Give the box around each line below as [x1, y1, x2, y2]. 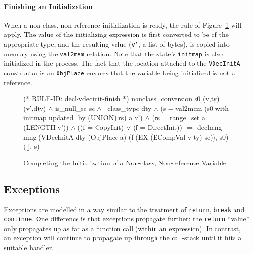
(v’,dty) [23, 103, 46, 113]
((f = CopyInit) [78, 122, 124, 132]
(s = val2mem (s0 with [160, 103, 229, 113]
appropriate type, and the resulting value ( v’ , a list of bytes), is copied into [4, 38, 230, 49]
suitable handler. [4, 242, 54, 253]
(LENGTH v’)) [23, 122, 69, 132]
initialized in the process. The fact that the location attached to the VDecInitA [4, 58, 240, 68]
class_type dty [107, 103, 152, 113]
